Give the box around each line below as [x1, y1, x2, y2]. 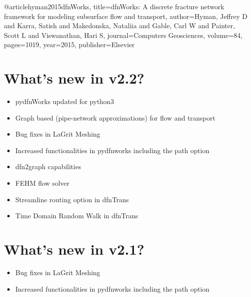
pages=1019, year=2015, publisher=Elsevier [4, 39, 135, 50]
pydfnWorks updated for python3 [15, 96, 114, 106]
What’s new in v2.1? [4, 239, 145, 259]
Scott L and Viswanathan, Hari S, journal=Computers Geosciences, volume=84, [4, 30, 243, 40]
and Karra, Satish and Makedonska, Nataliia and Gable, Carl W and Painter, [4, 20, 235, 31]
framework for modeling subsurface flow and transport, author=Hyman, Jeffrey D [4, 11, 248, 21]
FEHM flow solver [15, 178, 69, 188]
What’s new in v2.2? [4, 68, 145, 88]
